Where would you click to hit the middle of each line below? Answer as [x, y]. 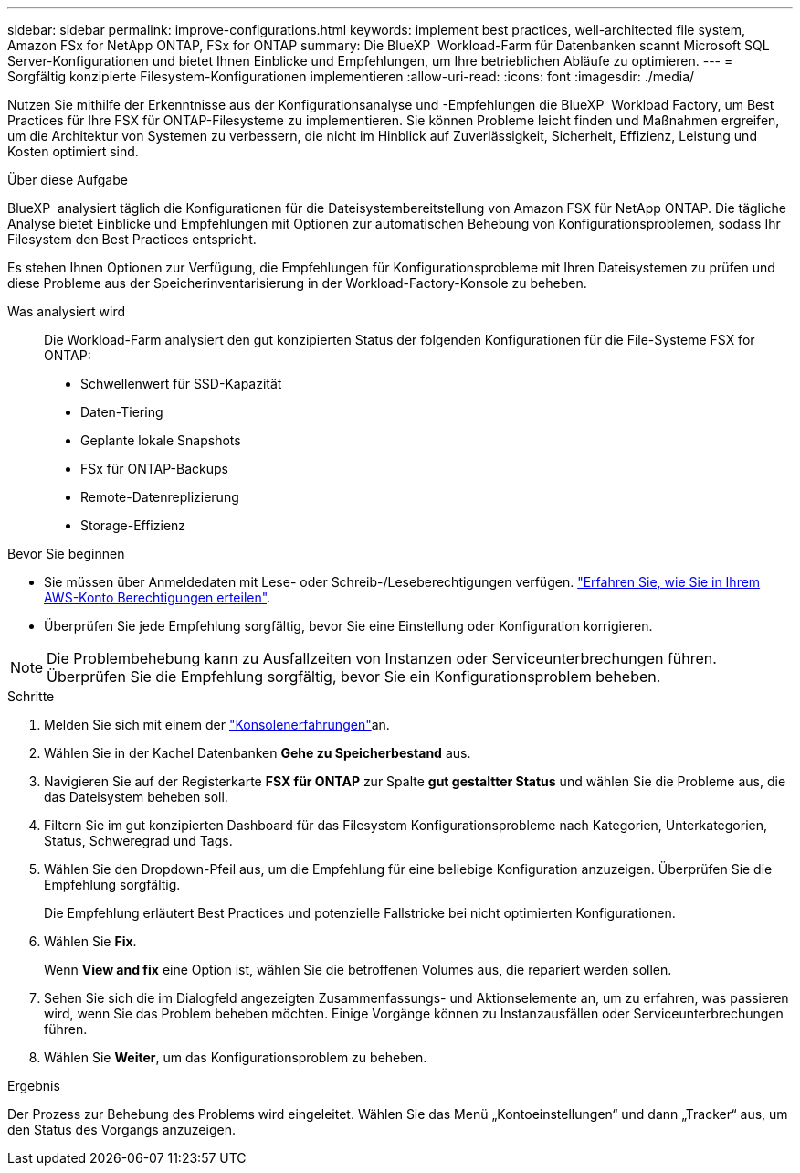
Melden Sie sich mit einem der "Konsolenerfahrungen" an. [217, 725]
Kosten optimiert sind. [73, 151]
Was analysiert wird [67, 311]
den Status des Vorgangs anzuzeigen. [121, 1130]
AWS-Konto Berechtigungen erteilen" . [158, 597]
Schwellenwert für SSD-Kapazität [181, 384]
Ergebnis [34, 1086]
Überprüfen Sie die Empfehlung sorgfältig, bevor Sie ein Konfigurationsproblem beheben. [354, 677]
